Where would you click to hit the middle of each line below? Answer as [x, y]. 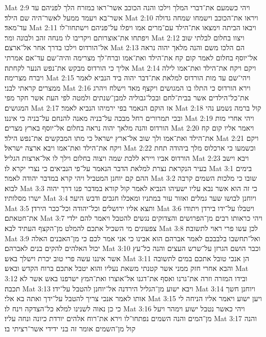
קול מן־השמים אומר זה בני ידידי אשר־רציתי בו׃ [70, 328]
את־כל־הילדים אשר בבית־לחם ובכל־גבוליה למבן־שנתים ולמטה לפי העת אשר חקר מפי [127, 98]
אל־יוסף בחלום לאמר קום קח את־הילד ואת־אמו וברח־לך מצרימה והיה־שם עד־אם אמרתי [131, 57]
